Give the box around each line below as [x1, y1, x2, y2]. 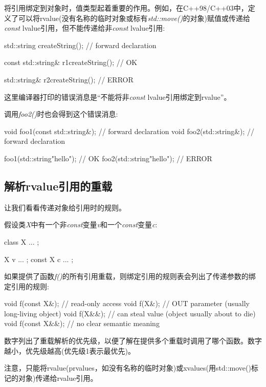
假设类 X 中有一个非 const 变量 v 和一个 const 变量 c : [4, 219, 158, 230]
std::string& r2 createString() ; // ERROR [4, 74, 134, 84]
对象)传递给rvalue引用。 [18, 372, 98, 383]
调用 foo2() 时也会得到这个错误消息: [4, 109, 118, 119]
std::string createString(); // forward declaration [4, 39, 157, 50]
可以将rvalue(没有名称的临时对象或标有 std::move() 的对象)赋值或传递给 [18, 12, 250, 23]
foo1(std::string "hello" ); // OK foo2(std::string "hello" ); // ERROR [4, 153, 212, 163]
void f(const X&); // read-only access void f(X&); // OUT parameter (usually [4, 298, 250, 309]
